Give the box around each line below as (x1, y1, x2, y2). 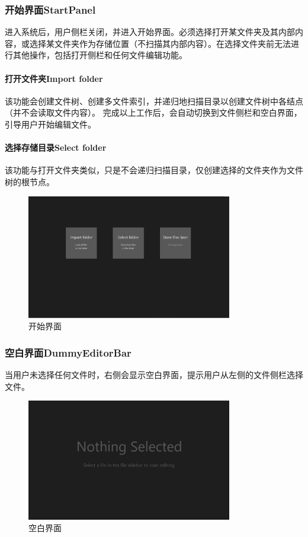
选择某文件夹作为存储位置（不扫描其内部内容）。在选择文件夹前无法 (29, 37, 291, 49)
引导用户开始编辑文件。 (5, 117, 96, 130)
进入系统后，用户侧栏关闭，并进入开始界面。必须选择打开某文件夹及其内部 (5, 26, 295, 38)
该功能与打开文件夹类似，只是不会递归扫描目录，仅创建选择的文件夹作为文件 (5, 164, 303, 176)
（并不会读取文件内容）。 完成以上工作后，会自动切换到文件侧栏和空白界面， (5, 106, 302, 119)
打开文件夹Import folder (5, 72, 103, 84)
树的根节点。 (5, 175, 54, 188)
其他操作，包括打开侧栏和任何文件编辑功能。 (12, 49, 187, 61)
